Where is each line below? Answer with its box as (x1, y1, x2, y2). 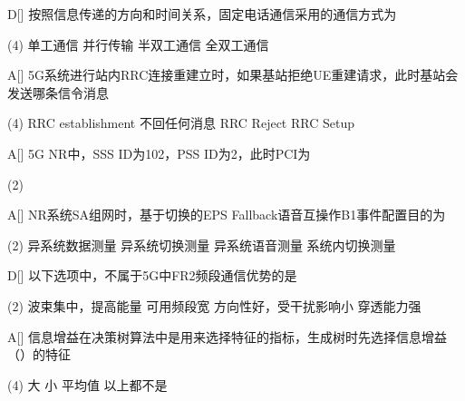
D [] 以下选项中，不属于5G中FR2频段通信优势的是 (7, 266, 297, 285)
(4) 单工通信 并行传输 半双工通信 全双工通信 (7, 34, 269, 54)
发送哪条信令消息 (7, 83, 109, 102)
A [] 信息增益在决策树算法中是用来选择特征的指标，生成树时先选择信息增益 (7, 327, 447, 346)
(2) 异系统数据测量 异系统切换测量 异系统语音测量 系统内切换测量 (7, 235, 396, 254)
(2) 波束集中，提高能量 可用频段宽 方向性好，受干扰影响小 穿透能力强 (7, 296, 421, 315)
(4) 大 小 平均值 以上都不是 (7, 375, 168, 394)
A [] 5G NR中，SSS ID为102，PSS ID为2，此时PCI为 (7, 143, 311, 162)
